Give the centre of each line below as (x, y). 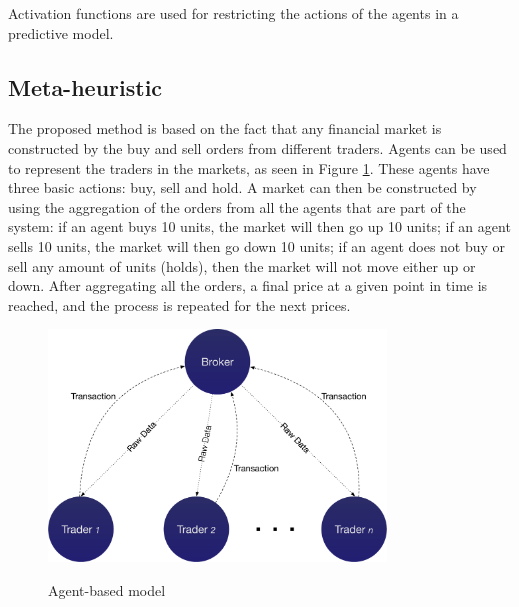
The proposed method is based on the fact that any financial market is (225, 128)
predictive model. (61, 32)
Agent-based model (107, 589)
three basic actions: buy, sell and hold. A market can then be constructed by (242, 187)
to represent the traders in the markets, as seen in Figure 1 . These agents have (249, 167)
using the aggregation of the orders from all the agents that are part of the (237, 206)
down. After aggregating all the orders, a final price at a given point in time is (248, 285)
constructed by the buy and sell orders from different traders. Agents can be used (257, 147)
